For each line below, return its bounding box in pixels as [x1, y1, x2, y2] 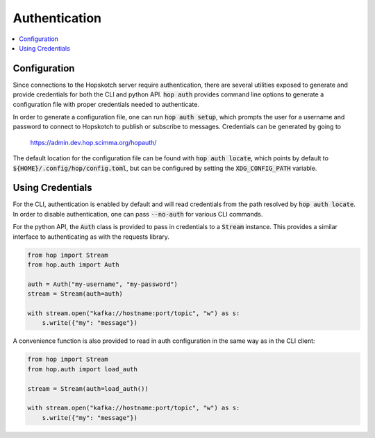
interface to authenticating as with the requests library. [12, 233, 170, 241]
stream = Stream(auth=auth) [27, 290, 123, 298]
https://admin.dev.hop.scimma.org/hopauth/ [30, 138, 157, 146]
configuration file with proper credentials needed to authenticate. [12, 100, 199, 108]
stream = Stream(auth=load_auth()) [27, 385, 149, 392]
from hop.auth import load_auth [27, 365, 138, 373]
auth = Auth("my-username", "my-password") [27, 280, 178, 288]
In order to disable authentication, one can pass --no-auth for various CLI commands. [12, 210, 263, 218]
